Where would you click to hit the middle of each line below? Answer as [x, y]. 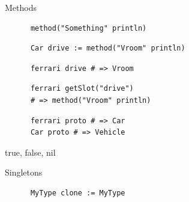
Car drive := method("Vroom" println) [108, 48]
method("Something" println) [88, 28]
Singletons [24, 172]
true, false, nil [30, 152]
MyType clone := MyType [78, 193]
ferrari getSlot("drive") [82, 89]
